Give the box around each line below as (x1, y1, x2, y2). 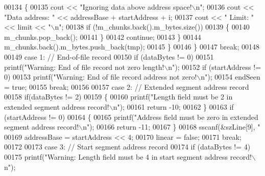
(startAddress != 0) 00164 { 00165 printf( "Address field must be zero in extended (4, 111, 258, 122)
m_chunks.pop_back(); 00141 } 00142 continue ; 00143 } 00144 (4, 31, 201, 42)
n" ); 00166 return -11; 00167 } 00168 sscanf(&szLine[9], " (83, 121, 260, 132)
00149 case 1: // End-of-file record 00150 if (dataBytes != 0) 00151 (4, 51, 214, 62)
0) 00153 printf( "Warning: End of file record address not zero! (4, 71, 197, 82)
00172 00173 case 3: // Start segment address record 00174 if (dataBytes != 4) (4, 141, 251, 152)
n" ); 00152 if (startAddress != (168, 61, 261, 72)
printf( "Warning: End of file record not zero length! (4, 61, 164, 72)
